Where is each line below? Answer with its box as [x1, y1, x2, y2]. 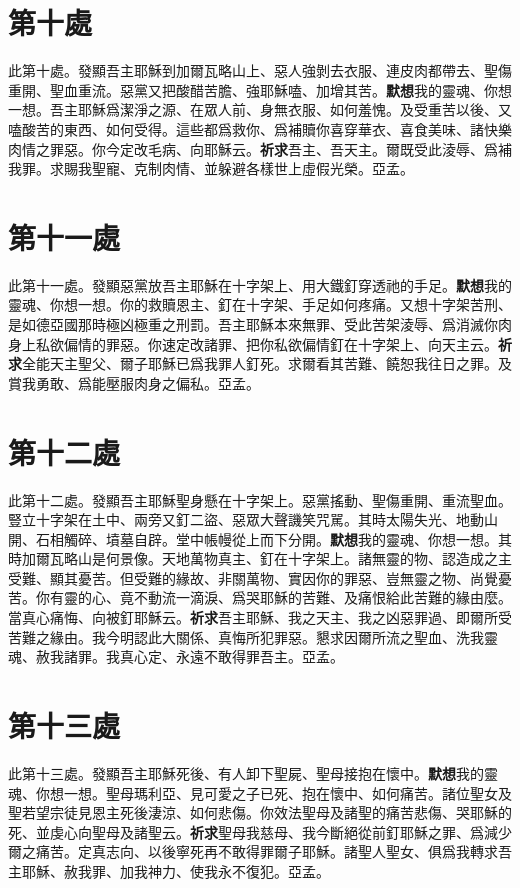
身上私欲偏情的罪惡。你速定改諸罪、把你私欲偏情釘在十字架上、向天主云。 [8, 333, 498, 354]
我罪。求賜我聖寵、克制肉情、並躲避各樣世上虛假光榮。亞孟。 [8, 158, 414, 179]
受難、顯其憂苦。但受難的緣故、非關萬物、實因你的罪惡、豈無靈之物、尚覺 [8, 567, 498, 588]
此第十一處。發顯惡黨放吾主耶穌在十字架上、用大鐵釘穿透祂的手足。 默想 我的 [8, 274, 512, 295]
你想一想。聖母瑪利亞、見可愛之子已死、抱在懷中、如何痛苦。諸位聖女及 [35, 782, 512, 803]
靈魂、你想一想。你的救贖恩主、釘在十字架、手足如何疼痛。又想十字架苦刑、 [8, 294, 512, 315]
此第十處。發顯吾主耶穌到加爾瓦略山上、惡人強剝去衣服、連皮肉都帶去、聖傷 [8, 60, 512, 81]
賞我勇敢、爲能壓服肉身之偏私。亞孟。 [8, 372, 260, 393]
